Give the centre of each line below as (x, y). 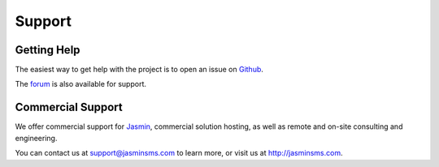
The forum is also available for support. (80, 84)
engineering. (36, 138)
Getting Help (48, 50)
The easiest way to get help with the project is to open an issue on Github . (139, 70)
